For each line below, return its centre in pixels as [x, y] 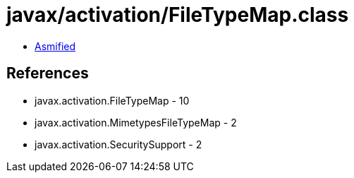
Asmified [55, 46]
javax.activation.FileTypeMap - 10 [112, 100]
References [48, 73]
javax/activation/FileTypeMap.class [178, 15]
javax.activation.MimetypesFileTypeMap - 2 [136, 122]
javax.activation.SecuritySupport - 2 [118, 144]
